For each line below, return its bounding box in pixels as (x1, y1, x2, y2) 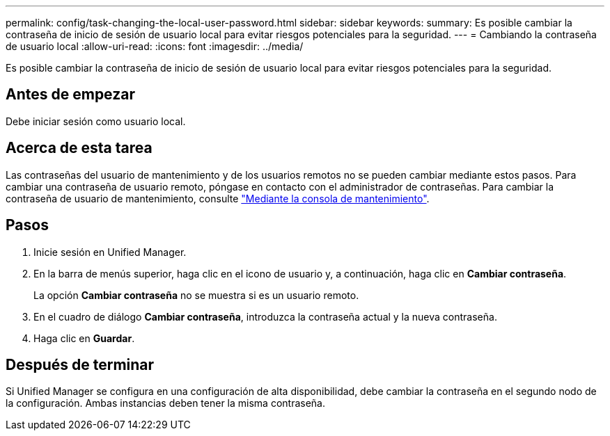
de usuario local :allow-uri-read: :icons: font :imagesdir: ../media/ (6, 40, 304, 52)
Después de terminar (6, 355, 155, 373)
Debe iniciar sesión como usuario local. (6, 115, 186, 127)
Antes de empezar (6, 86, 135, 104)
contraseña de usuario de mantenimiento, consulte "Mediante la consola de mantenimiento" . (6, 192, 430, 204)
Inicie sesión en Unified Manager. (33, 245, 187, 258)
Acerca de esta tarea (6, 139, 152, 157)
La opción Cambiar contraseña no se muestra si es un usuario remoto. (33, 289, 359, 301)
